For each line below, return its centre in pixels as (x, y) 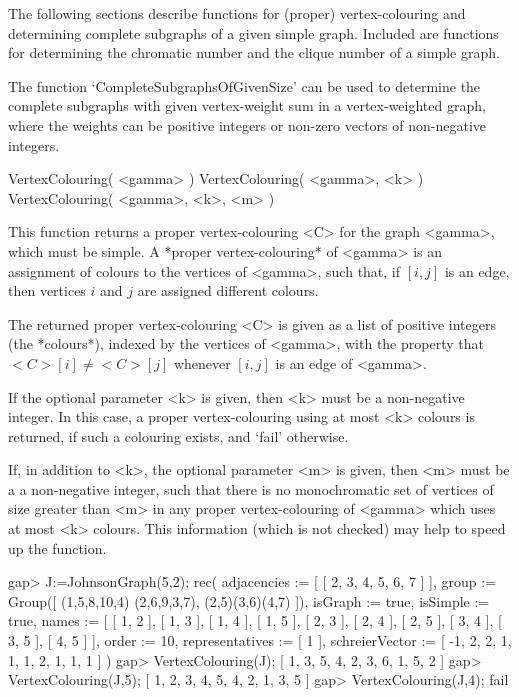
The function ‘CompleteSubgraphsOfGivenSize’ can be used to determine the (244, 85)
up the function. (57, 547)
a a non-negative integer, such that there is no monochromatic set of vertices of (251, 488)
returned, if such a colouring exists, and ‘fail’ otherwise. (178, 435)
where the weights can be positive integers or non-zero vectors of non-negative (247, 124)
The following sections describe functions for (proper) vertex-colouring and (237, 13)
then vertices (47, 290)
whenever (202, 362)
